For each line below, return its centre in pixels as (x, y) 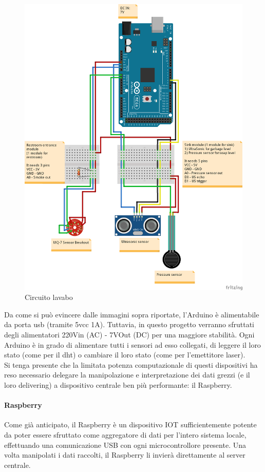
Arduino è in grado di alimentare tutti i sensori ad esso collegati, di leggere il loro (132, 344)
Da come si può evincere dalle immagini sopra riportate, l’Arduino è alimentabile (132, 314)
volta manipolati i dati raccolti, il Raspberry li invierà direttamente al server (125, 455)
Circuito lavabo (49, 297)
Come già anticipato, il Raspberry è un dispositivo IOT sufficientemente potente (130, 424)
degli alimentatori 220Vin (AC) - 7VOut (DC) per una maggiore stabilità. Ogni (129, 334)
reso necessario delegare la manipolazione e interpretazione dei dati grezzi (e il (127, 375)
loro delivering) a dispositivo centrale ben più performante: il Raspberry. (118, 384)
